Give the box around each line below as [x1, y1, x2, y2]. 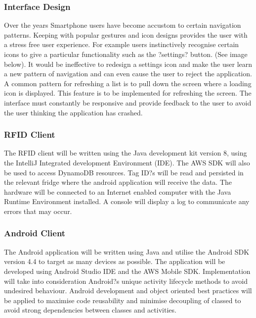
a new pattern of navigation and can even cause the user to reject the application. [4, 68, 252, 79]
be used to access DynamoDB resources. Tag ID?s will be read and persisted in [4, 167, 244, 177]
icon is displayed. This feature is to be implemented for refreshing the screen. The [4, 88, 252, 98]
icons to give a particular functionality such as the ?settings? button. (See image [4, 49, 248, 59]
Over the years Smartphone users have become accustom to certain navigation [4, 20, 241, 30]
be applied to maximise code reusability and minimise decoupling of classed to [4, 295, 241, 305]
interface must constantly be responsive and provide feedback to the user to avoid [4, 97, 252, 107]
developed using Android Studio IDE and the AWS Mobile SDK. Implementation [4, 265, 251, 276]
